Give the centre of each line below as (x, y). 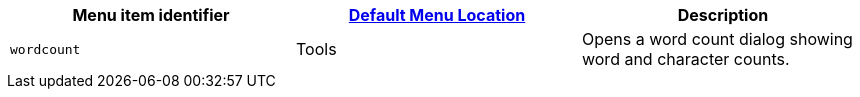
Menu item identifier (151, 15)
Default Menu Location (437, 15)
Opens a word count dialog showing (717, 39)
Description (723, 15)
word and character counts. (685, 59)
